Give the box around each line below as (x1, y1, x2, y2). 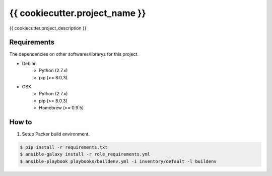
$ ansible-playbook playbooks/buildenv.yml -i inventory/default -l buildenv (20, 158, 217, 164)
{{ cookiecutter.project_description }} (9, 25, 87, 31)
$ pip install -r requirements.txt (20, 144, 108, 150)
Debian (22, 60, 37, 66)
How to (9, 118, 32, 126)
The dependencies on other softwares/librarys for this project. (9, 51, 139, 57)
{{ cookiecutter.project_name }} (9, 8, 146, 19)
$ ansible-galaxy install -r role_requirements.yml (20, 151, 151, 157)
